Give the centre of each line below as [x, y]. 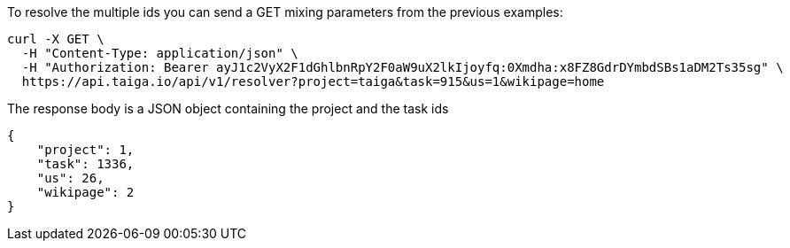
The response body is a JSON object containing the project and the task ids [228, 108]
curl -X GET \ [56, 39]
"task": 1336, [85, 164]
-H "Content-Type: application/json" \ [160, 53]
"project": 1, [85, 150]
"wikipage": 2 [85, 192]
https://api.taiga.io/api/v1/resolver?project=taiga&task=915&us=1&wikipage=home [313, 81]
